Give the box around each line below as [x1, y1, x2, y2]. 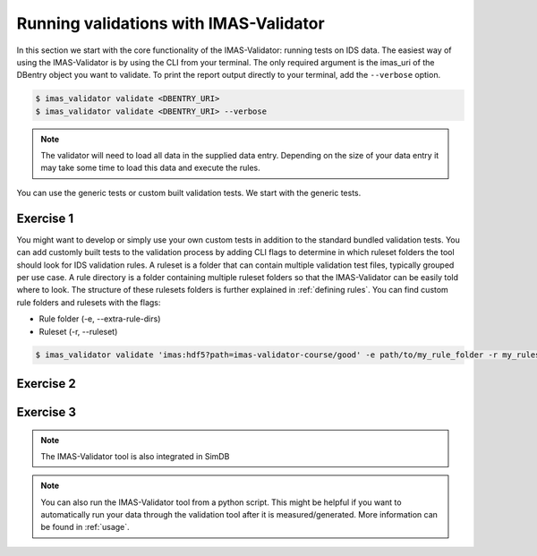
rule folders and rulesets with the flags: [16, 296, 161, 308]
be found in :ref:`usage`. [40, 522, 130, 533]
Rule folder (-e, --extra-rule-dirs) [38, 313, 161, 324]
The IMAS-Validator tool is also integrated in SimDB [40, 450, 230, 461]
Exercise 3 [16, 404, 76, 420]
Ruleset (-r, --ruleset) [38, 326, 118, 337]
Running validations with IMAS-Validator [16, 13, 326, 33]
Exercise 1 [16, 210, 74, 226]
